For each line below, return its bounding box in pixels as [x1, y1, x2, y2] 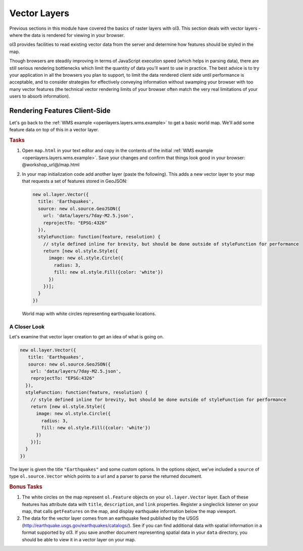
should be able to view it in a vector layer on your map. [22, 536, 136, 542]
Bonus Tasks [9, 483, 42, 490]
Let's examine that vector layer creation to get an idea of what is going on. [9, 333, 164, 339]
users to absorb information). [9, 93, 70, 99]
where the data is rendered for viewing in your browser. [9, 32, 125, 38]
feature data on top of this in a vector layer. [9, 127, 99, 133]
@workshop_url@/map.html [22, 162, 80, 168]
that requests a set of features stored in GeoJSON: [22, 178, 128, 184]
